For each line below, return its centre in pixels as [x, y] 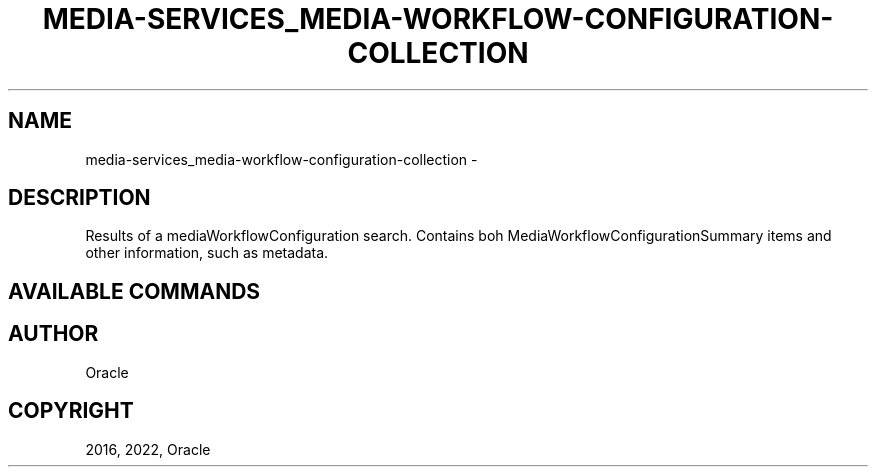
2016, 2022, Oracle [148, 449]
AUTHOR [53, 334]
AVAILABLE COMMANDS [134, 291]
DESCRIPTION [79, 198]
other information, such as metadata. [207, 253]
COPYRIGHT [71, 411]
